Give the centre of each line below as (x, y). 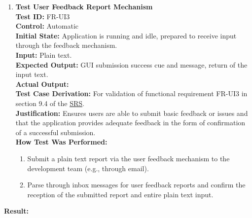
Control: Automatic (47, 26)
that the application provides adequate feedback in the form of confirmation (130, 123)
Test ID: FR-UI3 (43, 16)
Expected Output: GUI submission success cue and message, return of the (131, 64)
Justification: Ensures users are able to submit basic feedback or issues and (132, 113)
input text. (32, 74)
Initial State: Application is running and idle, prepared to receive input (126, 35)
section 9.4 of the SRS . (50, 103)
